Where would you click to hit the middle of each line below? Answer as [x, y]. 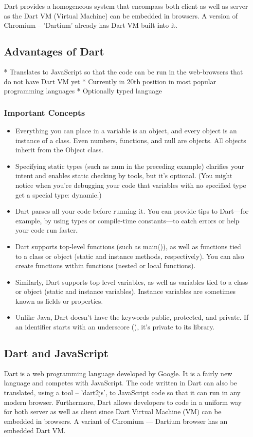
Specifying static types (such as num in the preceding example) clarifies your [130, 166]
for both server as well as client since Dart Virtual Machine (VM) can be [113, 411]
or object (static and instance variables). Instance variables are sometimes [125, 291]
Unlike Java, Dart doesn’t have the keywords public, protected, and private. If [132, 317]
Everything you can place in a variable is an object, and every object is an [126, 130]
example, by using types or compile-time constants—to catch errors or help [127, 220]
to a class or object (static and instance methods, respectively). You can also [130, 256]
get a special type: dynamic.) [58, 194]
